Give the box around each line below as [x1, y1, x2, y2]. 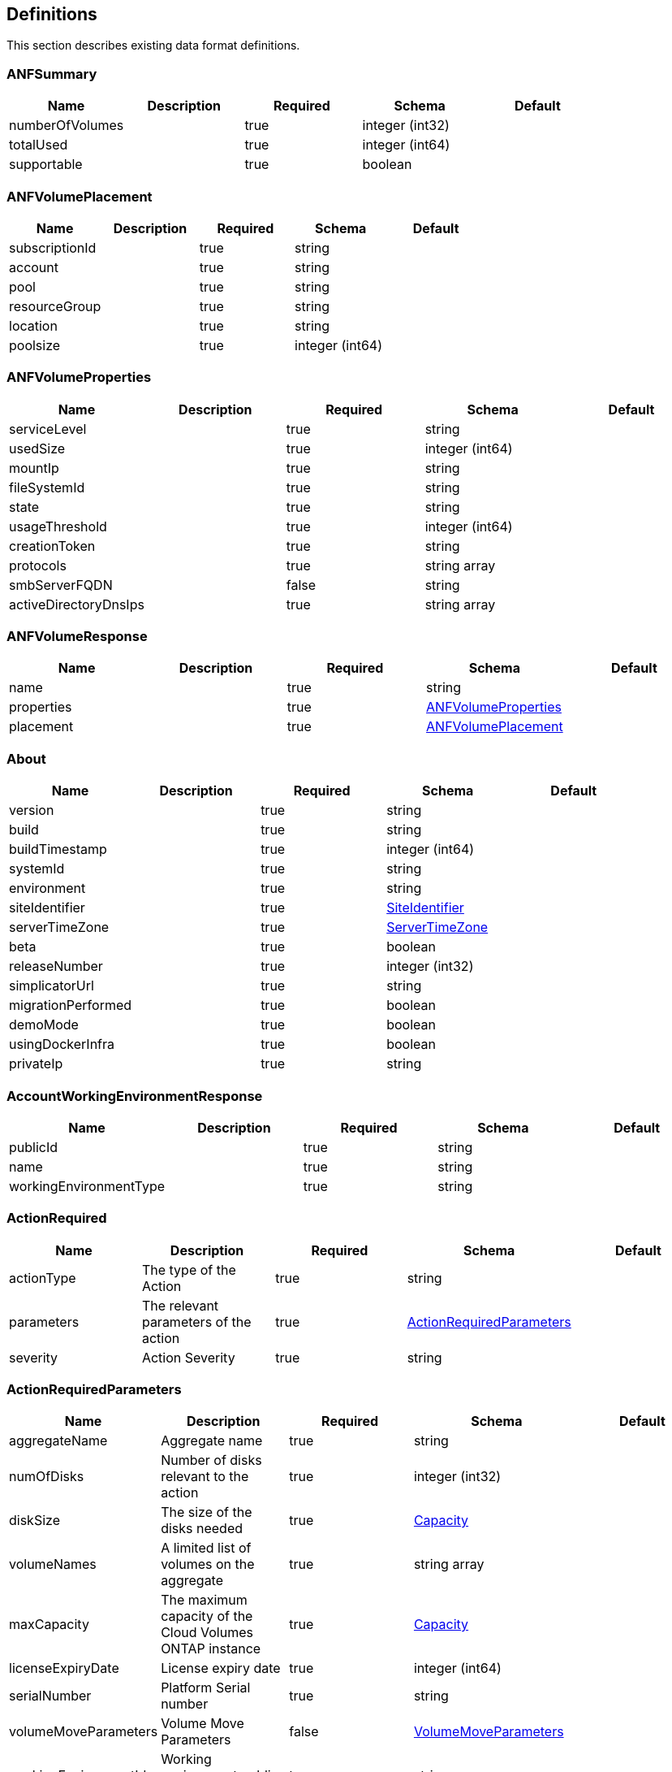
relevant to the [161, 1468, 249, 1485]
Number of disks [161, 1452, 262, 1469]
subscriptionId [9, 239, 97, 256]
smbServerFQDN [9, 576, 113, 593]
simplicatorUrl [9, 977, 94, 994]
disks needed [161, 1520, 243, 1537]
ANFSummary [6, 65, 97, 82]
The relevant [141, 1297, 219, 1314]
